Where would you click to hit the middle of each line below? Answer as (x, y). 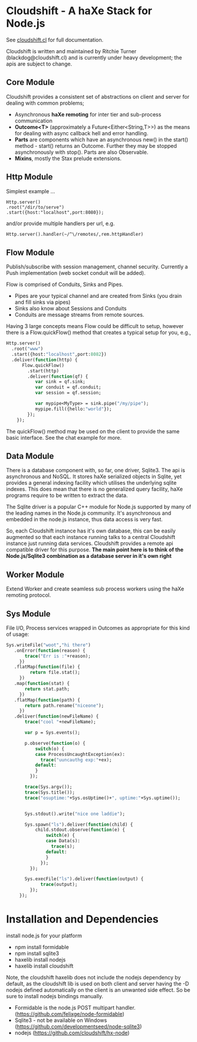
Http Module (29, 177)
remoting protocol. (29, 595)
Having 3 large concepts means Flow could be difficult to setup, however (95, 326)
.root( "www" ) (27, 349)
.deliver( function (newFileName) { (56, 716)
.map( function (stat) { (42, 684)
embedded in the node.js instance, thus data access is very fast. (85, 520)
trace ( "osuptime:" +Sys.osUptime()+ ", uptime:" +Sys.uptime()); (103, 798)
